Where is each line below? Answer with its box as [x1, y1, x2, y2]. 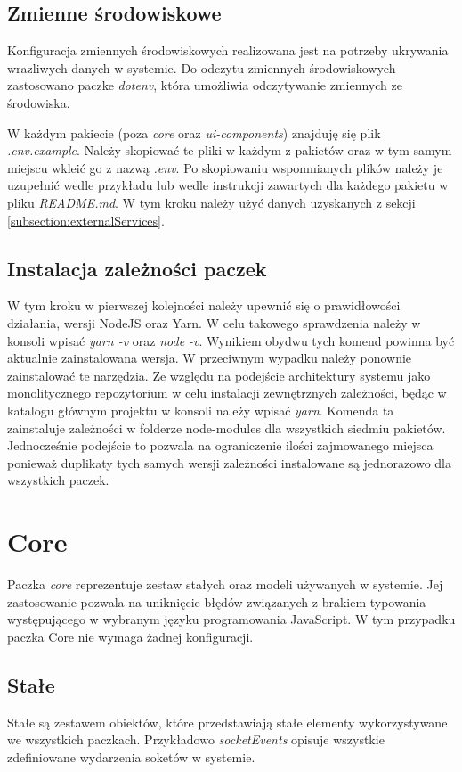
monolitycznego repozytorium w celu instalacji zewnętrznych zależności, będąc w [7, 383, 447, 402]
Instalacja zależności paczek [7, 254, 267, 282]
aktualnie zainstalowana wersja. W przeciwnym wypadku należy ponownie [7, 349, 412, 367]
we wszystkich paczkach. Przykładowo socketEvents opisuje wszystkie [7, 730, 385, 749]
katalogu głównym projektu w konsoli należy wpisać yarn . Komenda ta [7, 400, 394, 419]
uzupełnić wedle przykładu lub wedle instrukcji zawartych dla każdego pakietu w [7, 176, 449, 194]
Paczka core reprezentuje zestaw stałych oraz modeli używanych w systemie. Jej [7, 575, 443, 593]
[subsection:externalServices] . [7, 210, 165, 229]
